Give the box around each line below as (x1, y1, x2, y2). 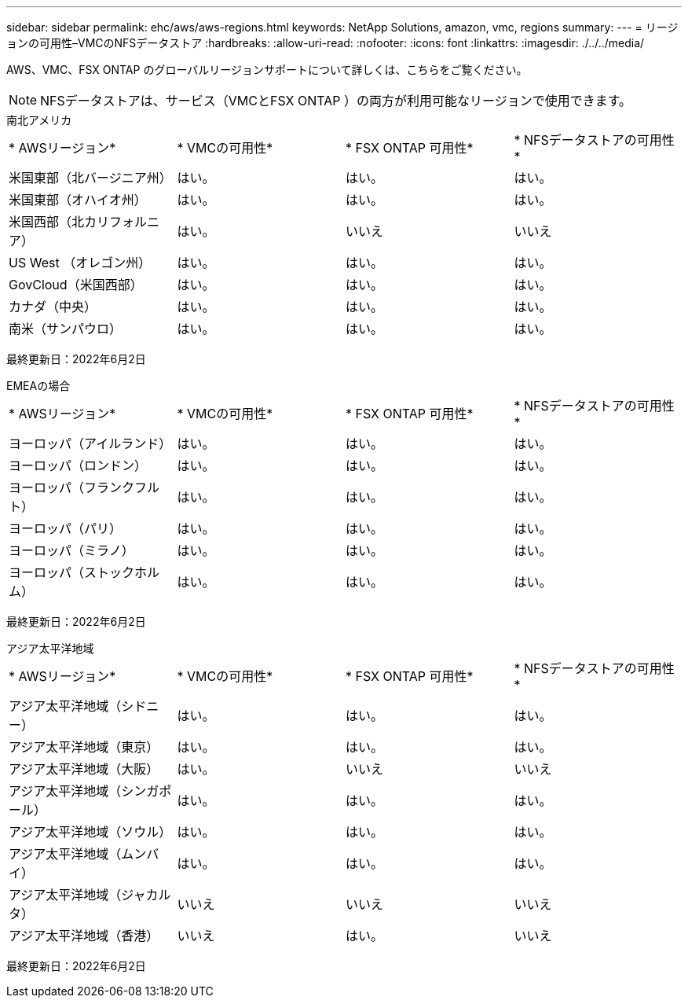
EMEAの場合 (6, 379, 71, 392)
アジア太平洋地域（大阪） (9, 761, 159, 777)
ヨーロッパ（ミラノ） (9, 542, 134, 558)
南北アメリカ (6, 113, 72, 127)
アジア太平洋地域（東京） (9, 739, 159, 755)
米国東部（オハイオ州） (9, 192, 147, 208)
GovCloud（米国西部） (9, 277, 143, 292)
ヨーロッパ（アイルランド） (9, 436, 172, 451)
